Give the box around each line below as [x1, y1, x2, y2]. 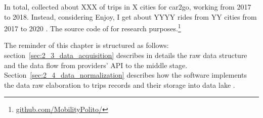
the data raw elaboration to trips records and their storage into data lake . [4, 79, 235, 90]
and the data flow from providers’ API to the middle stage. [4, 60, 188, 70]
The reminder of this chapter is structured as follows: [4, 40, 169, 50]
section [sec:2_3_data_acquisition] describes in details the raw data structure [4, 50, 247, 61]
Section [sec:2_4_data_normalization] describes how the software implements [4, 70, 247, 80]
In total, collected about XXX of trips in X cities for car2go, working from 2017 [4, 2, 251, 12]
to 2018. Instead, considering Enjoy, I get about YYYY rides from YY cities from [4, 11, 257, 22]
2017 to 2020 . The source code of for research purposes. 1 [4, 22, 181, 33]
